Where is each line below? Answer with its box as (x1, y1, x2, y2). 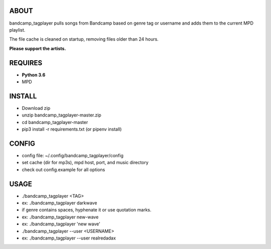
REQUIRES (9, 58, 43, 67)
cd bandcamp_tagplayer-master (22, 119, 88, 125)
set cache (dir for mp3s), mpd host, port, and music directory (22, 160, 149, 166)
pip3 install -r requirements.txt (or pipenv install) (22, 126, 122, 133)
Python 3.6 (22, 72, 46, 78)
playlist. (9, 27, 26, 33)
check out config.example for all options (22, 166, 105, 173)
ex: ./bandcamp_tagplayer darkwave (22, 200, 97, 206)
